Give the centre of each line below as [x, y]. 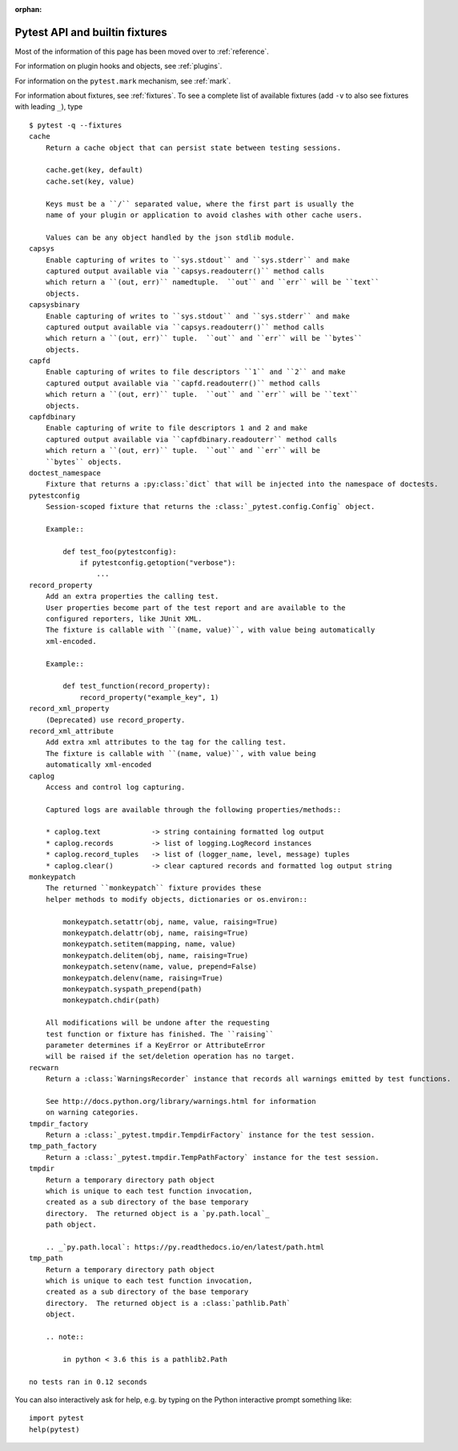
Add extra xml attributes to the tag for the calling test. [166, 742]
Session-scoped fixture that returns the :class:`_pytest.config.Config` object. [210, 507]
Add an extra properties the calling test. [132, 596]
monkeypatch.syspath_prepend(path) [133, 989]
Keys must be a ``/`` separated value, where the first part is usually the [200, 204]
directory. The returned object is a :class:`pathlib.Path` [168, 1303]
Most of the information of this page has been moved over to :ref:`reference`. [142, 51]
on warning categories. [92, 1113]
